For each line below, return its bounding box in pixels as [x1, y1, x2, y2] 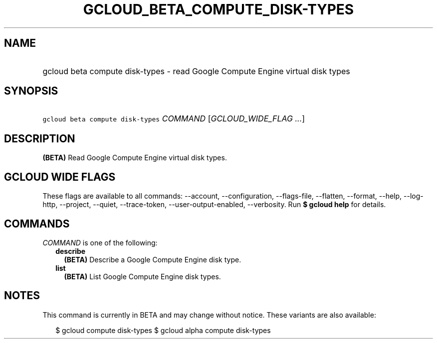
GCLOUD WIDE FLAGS [4, 170, 116, 183]
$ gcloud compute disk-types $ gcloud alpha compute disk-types [55, 326, 271, 335]
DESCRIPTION [4, 132, 75, 145]
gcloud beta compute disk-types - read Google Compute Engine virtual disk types [42, 66, 350, 76]
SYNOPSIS [4, 85, 58, 98]
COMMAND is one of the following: [42, 238, 158, 247]
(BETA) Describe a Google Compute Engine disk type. [64, 255, 241, 264]
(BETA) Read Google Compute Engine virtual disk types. [42, 153, 227, 162]
